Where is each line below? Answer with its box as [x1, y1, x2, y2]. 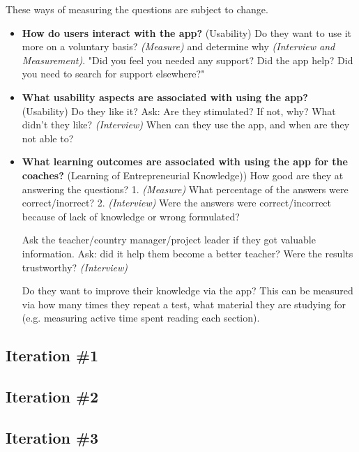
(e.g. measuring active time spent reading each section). [22, 310, 260, 325]
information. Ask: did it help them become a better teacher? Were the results [22, 246, 353, 260]
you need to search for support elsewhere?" [22, 66, 205, 81]
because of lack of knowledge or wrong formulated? [22, 209, 240, 223]
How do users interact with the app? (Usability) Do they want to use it [22, 25, 351, 40]
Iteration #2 [6, 386, 99, 407]
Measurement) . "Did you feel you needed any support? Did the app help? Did [22, 52, 353, 67]
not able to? [22, 130, 74, 145]
